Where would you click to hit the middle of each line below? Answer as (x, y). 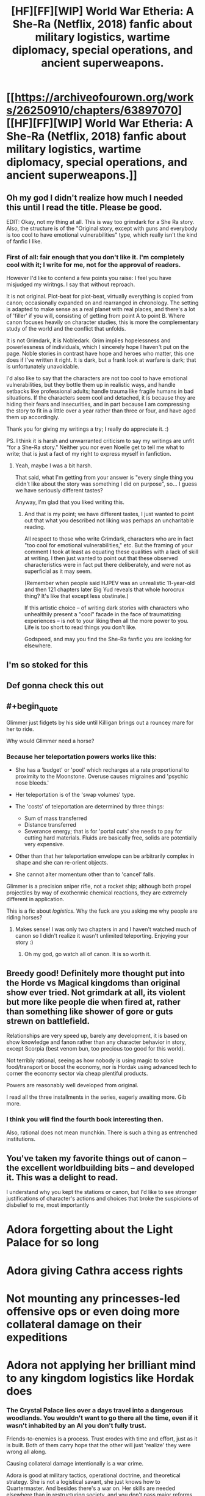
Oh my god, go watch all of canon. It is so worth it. (88, 954)
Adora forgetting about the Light (90, 1230)
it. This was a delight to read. (62, 1177)
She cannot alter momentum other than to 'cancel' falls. (85, 874)
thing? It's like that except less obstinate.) (77, 596)
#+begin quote (32, 707)
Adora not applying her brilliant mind (101, 1365)
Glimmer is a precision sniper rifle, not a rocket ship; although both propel (99, 886)
